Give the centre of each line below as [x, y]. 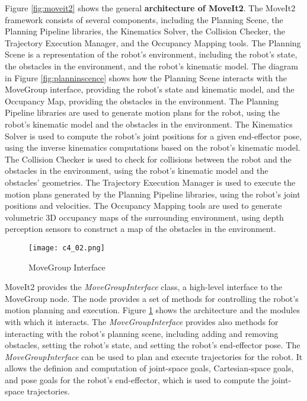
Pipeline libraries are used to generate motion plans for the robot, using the [142, 112]
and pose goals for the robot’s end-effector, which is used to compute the [137, 379]
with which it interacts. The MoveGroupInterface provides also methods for [142, 321]
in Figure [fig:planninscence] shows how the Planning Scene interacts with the [146, 77]
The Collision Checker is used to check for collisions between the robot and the [148, 159]
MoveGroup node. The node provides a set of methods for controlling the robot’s [152, 298]
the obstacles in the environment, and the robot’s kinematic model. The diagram [152, 66]
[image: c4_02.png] [67, 248]
